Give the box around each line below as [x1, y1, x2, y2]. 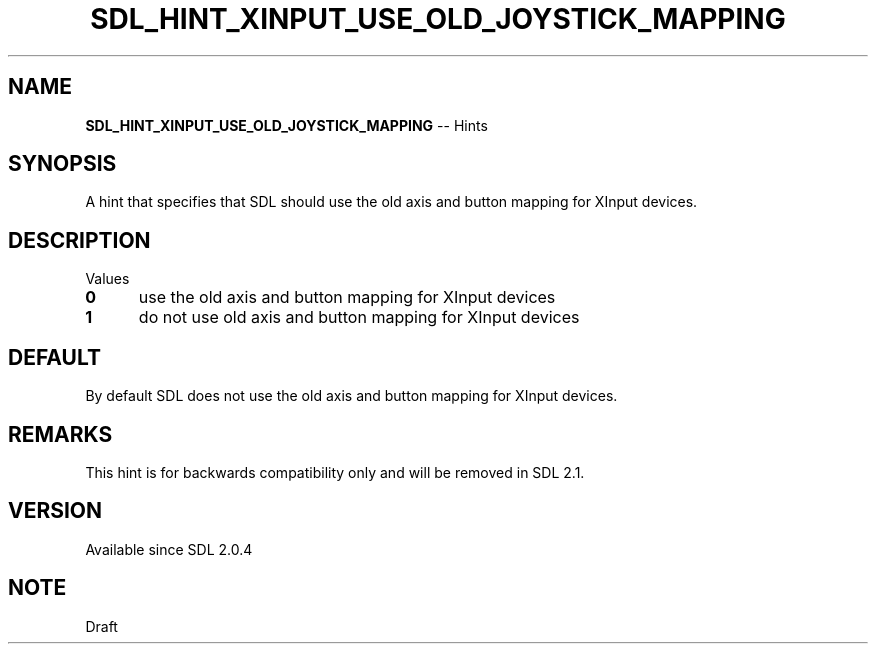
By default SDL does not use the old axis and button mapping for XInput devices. [85, 387, 618, 405]
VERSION [8, 498, 103, 524]
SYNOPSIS [8, 151, 117, 177]
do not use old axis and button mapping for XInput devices [138, 307, 580, 328]
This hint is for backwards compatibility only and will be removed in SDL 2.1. [85, 463, 585, 481]
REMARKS [8, 421, 113, 447]
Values [85, 270, 130, 288]
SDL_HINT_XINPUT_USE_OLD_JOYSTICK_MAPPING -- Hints [85, 116, 488, 134]
